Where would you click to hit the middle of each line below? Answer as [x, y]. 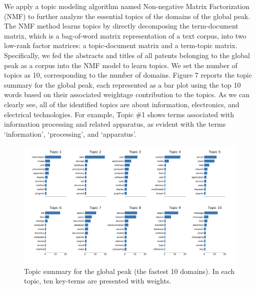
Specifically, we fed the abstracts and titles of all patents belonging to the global [127, 55]
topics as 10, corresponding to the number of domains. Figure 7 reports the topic [128, 75]
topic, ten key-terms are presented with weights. [98, 281]
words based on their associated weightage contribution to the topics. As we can [127, 94]
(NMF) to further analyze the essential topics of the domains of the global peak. [127, 16]
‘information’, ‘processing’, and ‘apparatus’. [70, 133]
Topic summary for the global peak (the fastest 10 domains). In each [129, 271]
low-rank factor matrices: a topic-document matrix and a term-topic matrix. [121, 45]
